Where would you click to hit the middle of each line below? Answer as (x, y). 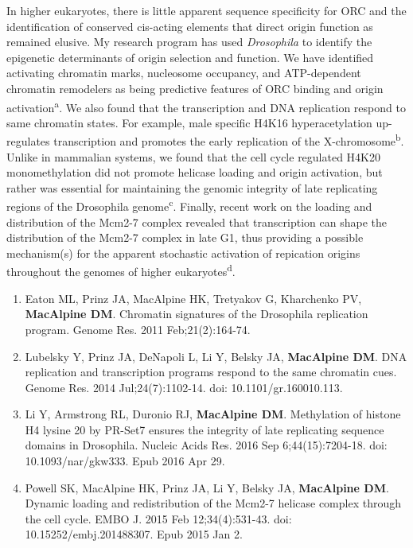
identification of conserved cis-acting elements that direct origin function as (190, 26)
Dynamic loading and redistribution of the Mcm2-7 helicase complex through (213, 503)
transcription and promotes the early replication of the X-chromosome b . (229, 140)
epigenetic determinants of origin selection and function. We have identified (190, 57)
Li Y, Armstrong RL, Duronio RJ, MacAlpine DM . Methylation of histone (213, 414)
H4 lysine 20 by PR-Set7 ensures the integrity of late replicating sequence (205, 429)
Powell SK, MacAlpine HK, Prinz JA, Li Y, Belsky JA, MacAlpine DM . (207, 487)
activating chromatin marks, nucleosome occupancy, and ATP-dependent (184, 73)
